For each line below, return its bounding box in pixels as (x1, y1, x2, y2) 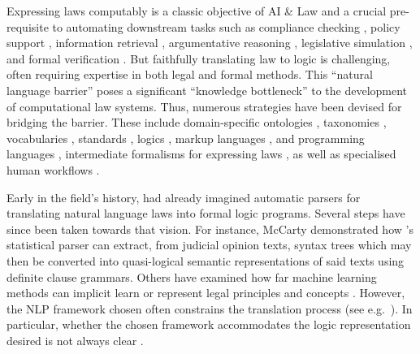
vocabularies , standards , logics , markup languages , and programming (6, 129, 365, 146)
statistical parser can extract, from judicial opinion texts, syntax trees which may (6, 236, 412, 253)
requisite (6, 18, 49, 35)
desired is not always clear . (6, 331, 144, 348)
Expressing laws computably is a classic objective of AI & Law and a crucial (6, 2, 387, 19)
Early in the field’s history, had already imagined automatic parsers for (6, 188, 361, 205)
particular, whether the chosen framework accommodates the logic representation (6, 316, 411, 333)
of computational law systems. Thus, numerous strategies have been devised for (6, 97, 402, 114)
